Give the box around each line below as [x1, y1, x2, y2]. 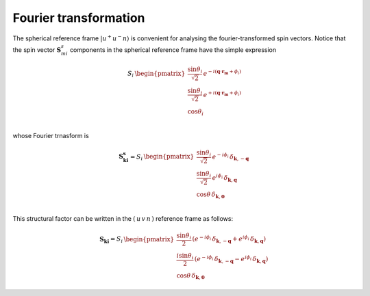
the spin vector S [12, 45, 62, 54]
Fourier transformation [12, 10, 145, 25]
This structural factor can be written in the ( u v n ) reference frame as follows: [12, 214, 233, 222]
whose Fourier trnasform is [12, 131, 89, 139]
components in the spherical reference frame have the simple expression [69, 45, 277, 54]
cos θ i [187, 108, 204, 117]
